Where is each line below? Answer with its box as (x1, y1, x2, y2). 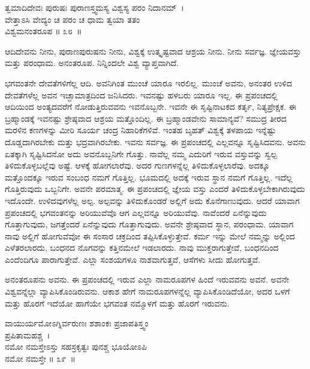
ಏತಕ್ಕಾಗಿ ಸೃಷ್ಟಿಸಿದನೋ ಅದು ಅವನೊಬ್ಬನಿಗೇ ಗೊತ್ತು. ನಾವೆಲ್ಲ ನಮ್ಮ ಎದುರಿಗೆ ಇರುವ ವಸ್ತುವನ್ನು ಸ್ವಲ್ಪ (5, 147, 277, 160)
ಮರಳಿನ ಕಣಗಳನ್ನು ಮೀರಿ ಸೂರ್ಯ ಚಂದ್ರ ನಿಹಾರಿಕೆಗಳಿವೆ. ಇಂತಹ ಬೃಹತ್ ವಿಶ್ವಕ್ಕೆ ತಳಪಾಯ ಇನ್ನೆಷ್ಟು (5, 124, 276, 136)
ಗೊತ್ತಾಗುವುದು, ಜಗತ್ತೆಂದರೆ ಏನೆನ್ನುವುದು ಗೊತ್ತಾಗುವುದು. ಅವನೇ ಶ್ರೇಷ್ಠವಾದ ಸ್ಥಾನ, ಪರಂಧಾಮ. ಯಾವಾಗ (5, 218, 294, 230)
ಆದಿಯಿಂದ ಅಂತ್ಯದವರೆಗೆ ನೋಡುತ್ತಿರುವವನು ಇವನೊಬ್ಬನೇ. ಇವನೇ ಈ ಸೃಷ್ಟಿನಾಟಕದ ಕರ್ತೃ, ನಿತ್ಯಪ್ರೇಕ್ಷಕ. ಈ (5, 100, 296, 113)
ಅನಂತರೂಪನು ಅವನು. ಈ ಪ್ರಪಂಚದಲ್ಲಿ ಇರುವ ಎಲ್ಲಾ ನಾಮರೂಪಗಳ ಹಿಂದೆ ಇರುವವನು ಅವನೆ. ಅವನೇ (5, 273, 290, 286)
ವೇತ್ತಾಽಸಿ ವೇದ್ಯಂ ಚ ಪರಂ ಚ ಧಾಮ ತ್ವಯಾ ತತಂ (5, 13, 140, 25)
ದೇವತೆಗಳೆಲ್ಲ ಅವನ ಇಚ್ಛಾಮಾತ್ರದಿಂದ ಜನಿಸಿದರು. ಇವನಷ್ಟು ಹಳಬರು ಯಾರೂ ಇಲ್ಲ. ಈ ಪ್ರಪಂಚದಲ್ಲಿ (5, 88, 278, 101)
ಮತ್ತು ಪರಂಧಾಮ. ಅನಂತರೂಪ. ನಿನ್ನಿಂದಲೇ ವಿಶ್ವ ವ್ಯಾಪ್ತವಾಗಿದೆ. (5, 56, 179, 69)
